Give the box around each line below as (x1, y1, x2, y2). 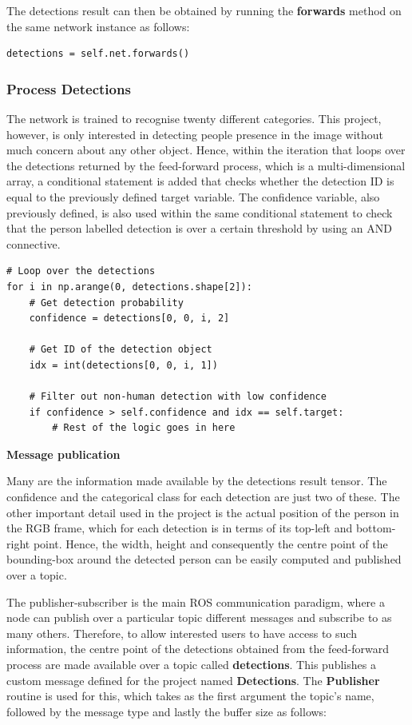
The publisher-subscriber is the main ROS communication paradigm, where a (6, 593, 385, 610)
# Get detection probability (29, 297, 184, 309)
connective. (6, 235, 61, 252)
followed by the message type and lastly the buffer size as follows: (6, 703, 327, 719)
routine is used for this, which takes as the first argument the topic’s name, (6, 687, 374, 704)
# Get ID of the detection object (29, 344, 212, 356)
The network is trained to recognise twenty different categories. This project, (6, 110, 382, 126)
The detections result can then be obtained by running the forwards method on (6, 2, 402, 18)
